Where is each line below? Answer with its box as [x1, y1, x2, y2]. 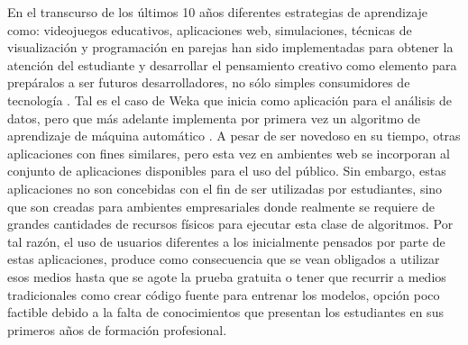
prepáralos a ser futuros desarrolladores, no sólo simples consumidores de [7, 73, 410, 92]
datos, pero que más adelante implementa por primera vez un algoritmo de [7, 108, 421, 127]
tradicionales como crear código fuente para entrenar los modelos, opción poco [7, 285, 440, 304]
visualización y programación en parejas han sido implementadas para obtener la [7, 38, 454, 57]
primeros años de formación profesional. [7, 320, 227, 339]
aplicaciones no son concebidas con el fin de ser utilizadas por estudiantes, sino [7, 178, 443, 197]
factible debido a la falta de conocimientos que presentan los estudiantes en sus [7, 303, 444, 322]
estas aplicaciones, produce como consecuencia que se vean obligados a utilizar [7, 250, 440, 268]
